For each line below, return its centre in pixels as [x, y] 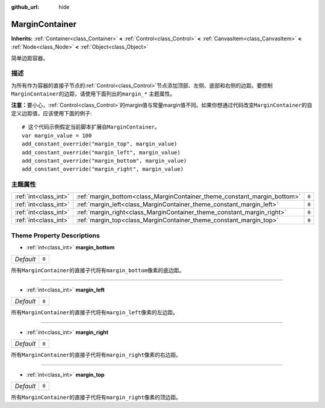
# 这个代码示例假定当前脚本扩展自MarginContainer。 [91, 127]
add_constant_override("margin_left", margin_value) [101, 152]
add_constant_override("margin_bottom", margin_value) [104, 160]
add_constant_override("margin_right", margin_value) [103, 169]
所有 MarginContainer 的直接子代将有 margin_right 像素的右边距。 [96, 355]
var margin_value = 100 [57, 135]
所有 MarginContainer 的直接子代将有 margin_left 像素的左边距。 [95, 312]
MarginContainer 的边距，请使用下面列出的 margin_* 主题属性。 [93, 94]
